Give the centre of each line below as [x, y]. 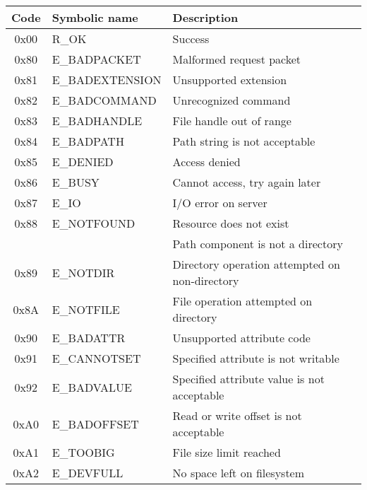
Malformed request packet [237, 59]
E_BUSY [76, 182]
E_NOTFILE [86, 309]
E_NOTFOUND [94, 223]
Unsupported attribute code [241, 338]
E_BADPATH [88, 141]
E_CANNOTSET [96, 358]
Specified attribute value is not [248, 379]
